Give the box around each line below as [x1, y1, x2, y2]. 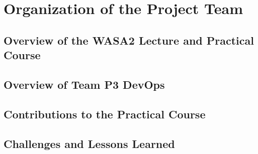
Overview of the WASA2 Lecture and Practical [4, 32, 254, 48]
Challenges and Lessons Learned [4, 135, 175, 151]
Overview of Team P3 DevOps [4, 76, 165, 92]
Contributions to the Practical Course [4, 106, 206, 121]
